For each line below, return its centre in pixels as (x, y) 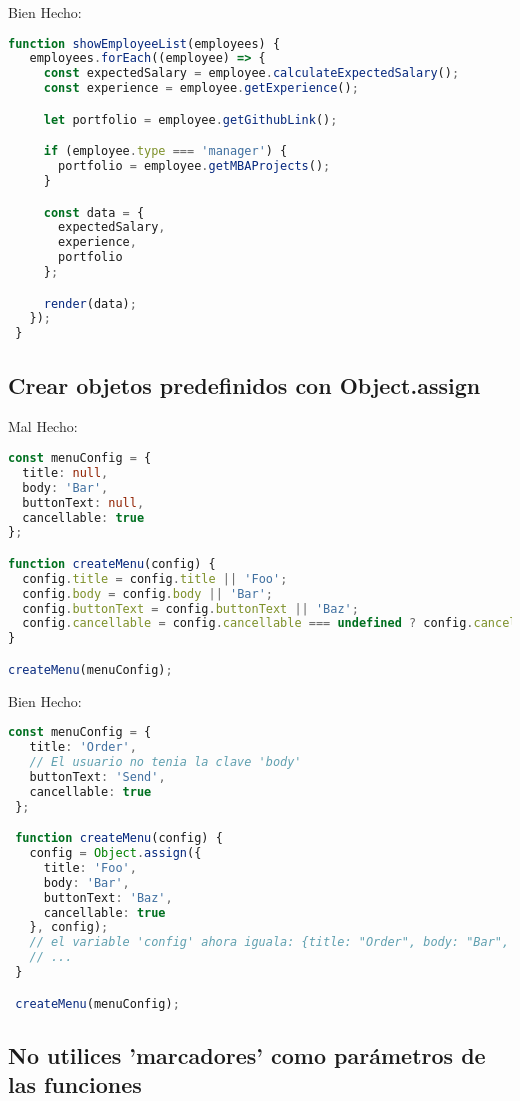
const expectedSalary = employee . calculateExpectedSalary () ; (251, 73)
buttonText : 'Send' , (97, 776)
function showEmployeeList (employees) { (144, 43)
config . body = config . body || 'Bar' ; (148, 593)
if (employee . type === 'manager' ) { (165, 151)
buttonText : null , (83, 502)
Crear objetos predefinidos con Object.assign (244, 384)
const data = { (94, 212)
